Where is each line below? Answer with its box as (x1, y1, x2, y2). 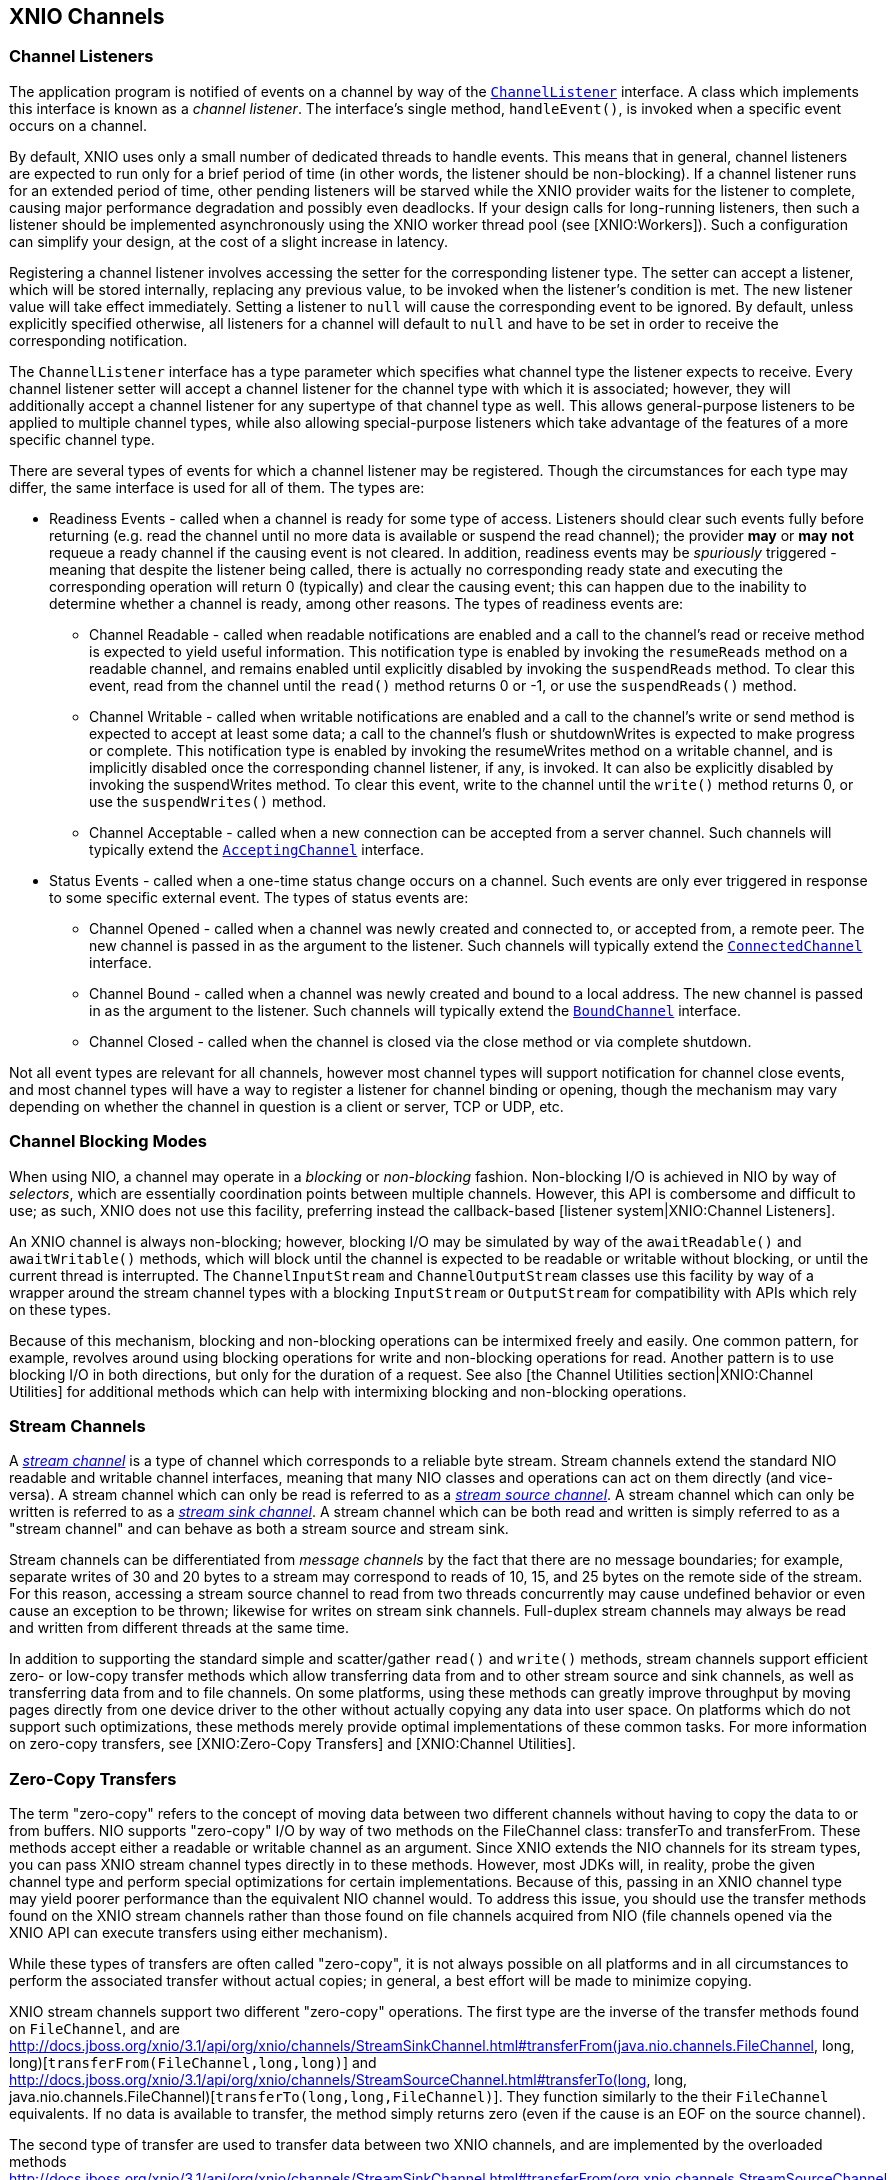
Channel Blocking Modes (9, 1131, 207, 1152)
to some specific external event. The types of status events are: (49, 888, 469, 906)
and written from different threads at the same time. (9, 1619, 349, 1637)
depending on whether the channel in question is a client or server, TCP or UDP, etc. (9, 1097, 564, 1115)
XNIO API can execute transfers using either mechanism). (9, 1924, 388, 1942)
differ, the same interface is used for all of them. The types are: (9, 478, 425, 496)
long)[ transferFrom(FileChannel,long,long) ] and (9, 2054, 377, 2072)
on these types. (9, 1300, 111, 1318)
